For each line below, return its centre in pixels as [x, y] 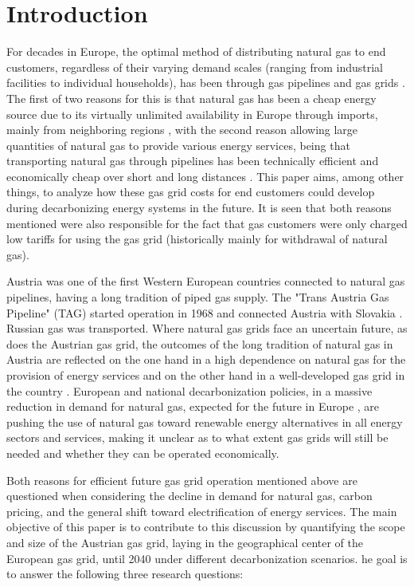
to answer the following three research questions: [125, 574]
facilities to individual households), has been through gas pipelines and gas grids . [206, 83]
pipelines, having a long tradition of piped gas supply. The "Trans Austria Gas [198, 297]
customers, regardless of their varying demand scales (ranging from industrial [195, 67]
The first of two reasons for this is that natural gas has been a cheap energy [191, 98]
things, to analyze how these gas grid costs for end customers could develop [191, 192]
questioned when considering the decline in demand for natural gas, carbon [189, 496]
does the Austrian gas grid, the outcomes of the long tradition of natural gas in [200, 343]
